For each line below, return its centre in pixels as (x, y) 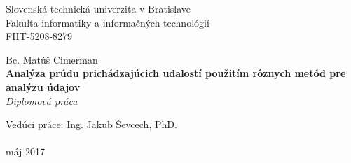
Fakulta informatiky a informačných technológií (108, 22)
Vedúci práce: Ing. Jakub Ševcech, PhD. (91, 124)
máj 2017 (25, 151)
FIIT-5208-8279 (39, 36)
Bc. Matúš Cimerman (52, 59)
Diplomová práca (42, 100)
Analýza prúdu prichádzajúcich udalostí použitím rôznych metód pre (176, 73)
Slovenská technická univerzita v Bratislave (98, 8)
